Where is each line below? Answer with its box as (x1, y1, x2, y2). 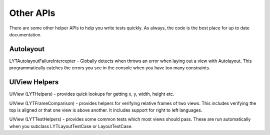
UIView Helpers (9, 78, 59, 87)
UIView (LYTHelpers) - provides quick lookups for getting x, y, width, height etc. (9, 91, 174, 97)
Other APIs (9, 7, 55, 18)
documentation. (9, 31, 42, 37)
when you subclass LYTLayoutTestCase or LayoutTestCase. (9, 123, 132, 129)
